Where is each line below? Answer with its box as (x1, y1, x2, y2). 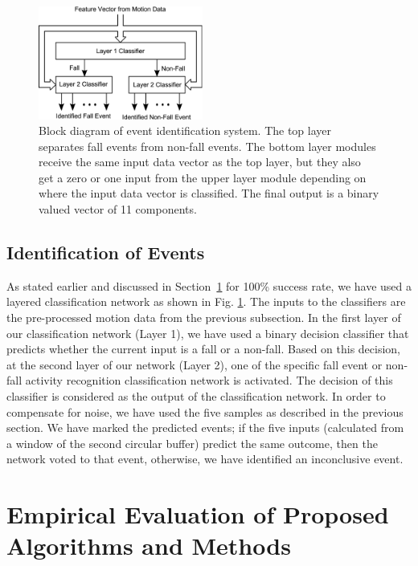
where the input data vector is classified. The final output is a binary (39, 185, 379, 202)
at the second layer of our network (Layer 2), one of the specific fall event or (6, 356, 383, 373)
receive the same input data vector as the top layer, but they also (39, 153, 361, 170)
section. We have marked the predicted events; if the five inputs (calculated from (6, 419, 404, 436)
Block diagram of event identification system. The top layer (39, 122, 332, 139)
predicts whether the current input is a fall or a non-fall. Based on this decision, (6, 340, 401, 357)
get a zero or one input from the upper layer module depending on (39, 169, 367, 185)
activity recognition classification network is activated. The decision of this (25, 372, 393, 389)
